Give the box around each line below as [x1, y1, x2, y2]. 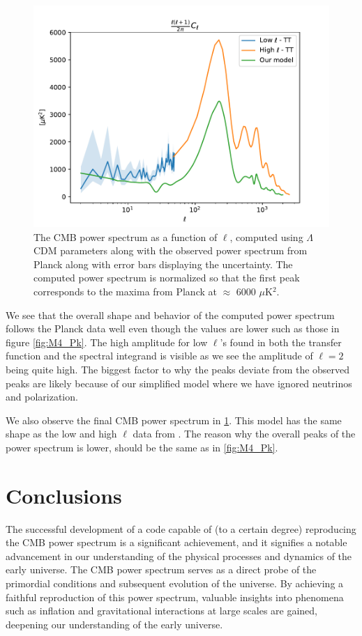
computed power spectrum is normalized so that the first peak [33, 270, 300, 285]
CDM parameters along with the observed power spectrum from [33, 243, 308, 258]
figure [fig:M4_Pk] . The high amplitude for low [6, 334, 208, 349]
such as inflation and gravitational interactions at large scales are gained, [6, 603, 317, 618]
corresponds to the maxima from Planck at [33, 284, 217, 298]
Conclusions [6, 481, 122, 509]
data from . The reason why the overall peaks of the [133, 426, 356, 441]
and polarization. [6, 389, 78, 404]
